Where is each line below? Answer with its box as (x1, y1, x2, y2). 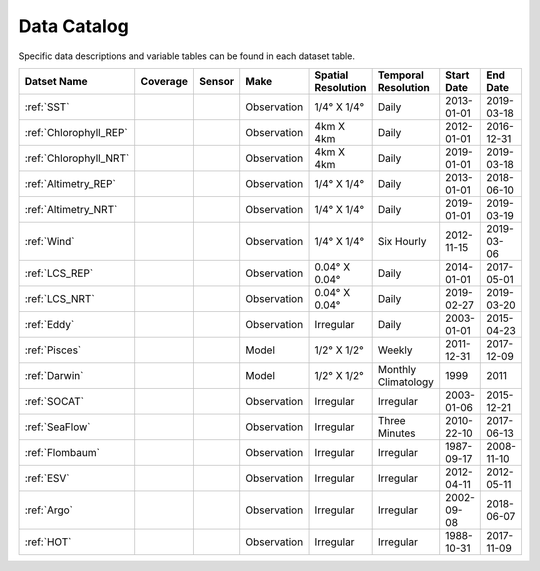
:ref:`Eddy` (24, 317, 75, 331)
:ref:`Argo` (24, 503, 74, 517)
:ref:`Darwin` (24, 368, 84, 382)
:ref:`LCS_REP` (24, 266, 94, 280)
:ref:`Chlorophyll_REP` (24, 125, 129, 139)
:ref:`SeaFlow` (24, 420, 91, 434)
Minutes (377, 426, 416, 440)
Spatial (314, 68, 349, 82)
